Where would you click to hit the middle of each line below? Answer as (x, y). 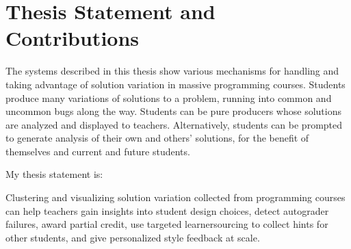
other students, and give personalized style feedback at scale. (133, 237)
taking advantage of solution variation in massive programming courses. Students (175, 84)
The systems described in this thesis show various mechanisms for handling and (172, 71)
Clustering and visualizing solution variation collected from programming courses (175, 197)
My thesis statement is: (54, 174)
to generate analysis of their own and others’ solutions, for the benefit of (157, 138)
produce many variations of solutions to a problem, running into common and (169, 97)
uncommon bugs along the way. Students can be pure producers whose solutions (173, 111)
